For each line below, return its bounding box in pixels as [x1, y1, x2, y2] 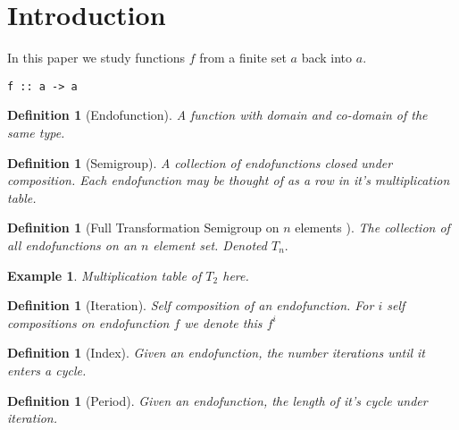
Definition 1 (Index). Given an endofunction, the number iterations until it [7, 343, 425, 362]
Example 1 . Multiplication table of [7, 266, 202, 284]
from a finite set [199, 48, 287, 67]
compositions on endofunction [7, 313, 170, 332]
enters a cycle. [7, 360, 87, 379]
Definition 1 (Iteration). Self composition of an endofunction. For [7, 296, 374, 315]
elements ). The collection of [295, 218, 450, 237]
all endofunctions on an [7, 235, 137, 254]
